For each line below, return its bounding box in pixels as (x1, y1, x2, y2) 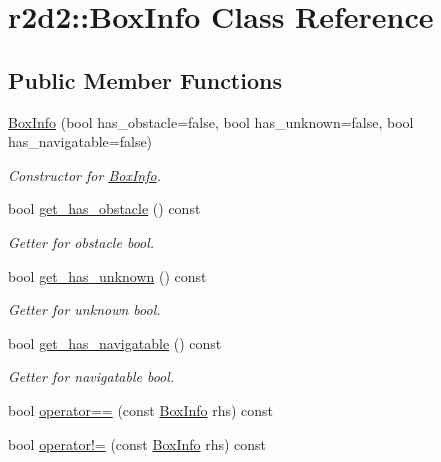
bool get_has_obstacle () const (8, 198, 201, 219)
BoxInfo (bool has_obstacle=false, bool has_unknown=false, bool (8, 111, 414, 132)
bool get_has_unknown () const (8, 265, 207, 286)
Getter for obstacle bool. (8, 231, 155, 252)
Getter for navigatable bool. (8, 366, 175, 387)
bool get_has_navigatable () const (8, 332, 222, 353)
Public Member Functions (8, 64, 282, 95)
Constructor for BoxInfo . (8, 164, 161, 185)
